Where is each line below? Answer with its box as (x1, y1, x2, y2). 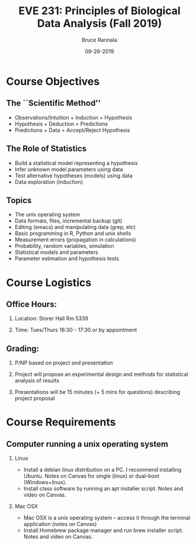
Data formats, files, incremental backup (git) (14, 217, 123, 224)
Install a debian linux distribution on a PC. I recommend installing (23, 466, 182, 473)
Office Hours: (6, 299, 57, 309)
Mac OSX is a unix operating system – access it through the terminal (23, 514, 191, 521)
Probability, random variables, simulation (14, 243, 114, 250)
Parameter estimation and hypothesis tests (14, 255, 120, 262)
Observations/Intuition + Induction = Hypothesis (14, 114, 133, 121)
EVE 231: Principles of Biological (18, 4, 181, 18)
